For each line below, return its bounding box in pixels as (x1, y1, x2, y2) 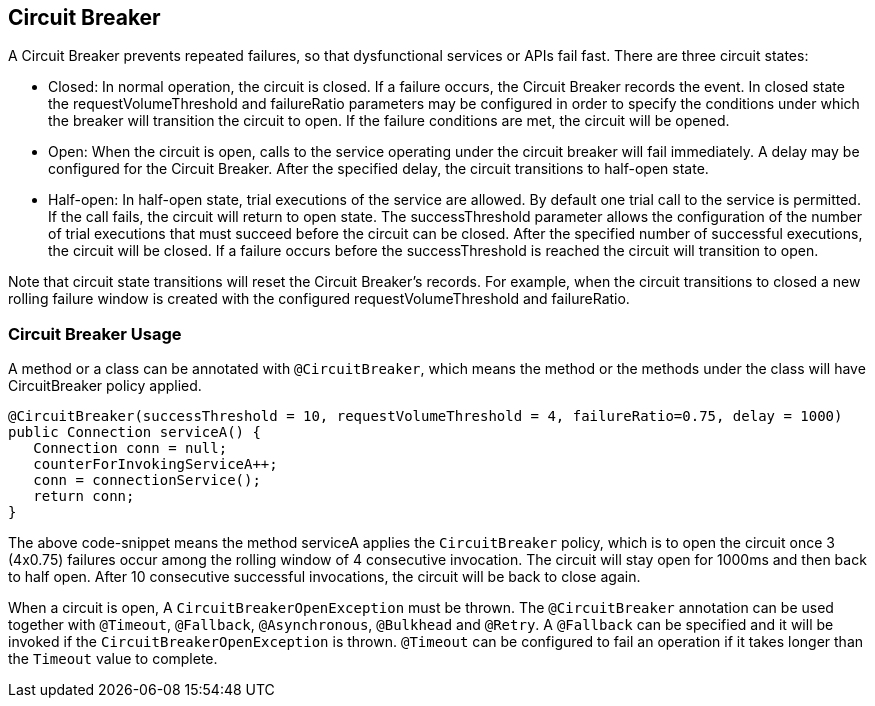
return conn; (33, 488, 135, 505)
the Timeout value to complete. (8, 650, 218, 668)
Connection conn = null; (33, 440, 228, 457)
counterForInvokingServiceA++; (33, 456, 278, 473)
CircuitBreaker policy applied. (8, 377, 202, 395)
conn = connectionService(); (33, 472, 261, 489)
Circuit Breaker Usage (8, 323, 182, 344)
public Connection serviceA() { (8, 424, 261, 441)
